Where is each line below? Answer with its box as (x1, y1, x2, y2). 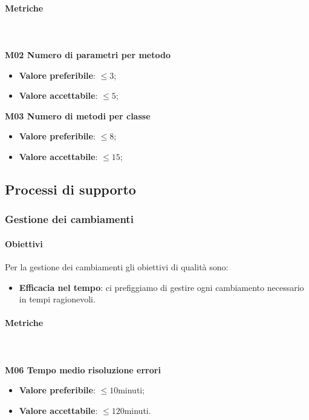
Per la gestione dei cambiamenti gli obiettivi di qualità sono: (5, 260, 229, 273)
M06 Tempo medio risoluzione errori (5, 363, 161, 376)
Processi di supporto (5, 179, 136, 198)
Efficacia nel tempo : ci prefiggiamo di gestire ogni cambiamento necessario (19, 281, 304, 293)
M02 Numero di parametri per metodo (5, 48, 171, 61)
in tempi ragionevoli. (19, 293, 96, 305)
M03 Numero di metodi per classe (5, 109, 151, 122)
